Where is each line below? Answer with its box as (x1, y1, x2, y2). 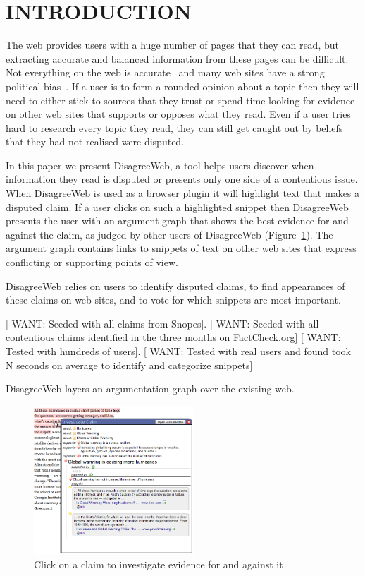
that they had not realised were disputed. (6, 134, 185, 149)
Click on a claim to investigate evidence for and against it (34, 557, 283, 572)
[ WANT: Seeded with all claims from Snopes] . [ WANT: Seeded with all (6, 316, 319, 330)
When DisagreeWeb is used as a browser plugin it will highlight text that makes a (6, 186, 360, 200)
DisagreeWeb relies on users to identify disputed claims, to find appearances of (6, 278, 345, 293)
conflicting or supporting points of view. (6, 255, 178, 270)
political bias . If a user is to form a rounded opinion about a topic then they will (6, 78, 359, 93)
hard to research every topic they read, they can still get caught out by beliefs (6, 120, 343, 135)
